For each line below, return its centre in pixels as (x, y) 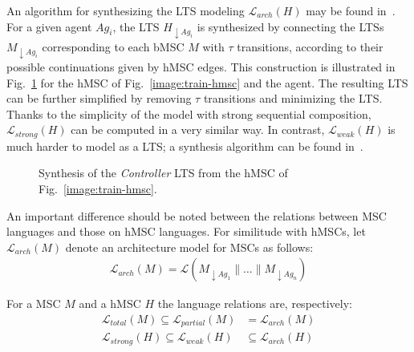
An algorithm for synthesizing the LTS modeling (126, 10)
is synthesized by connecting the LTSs (290, 26)
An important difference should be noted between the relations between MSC (197, 215)
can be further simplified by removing (99, 98)
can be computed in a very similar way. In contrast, (198, 129)
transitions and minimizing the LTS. (293, 98)
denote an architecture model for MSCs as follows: (189, 247)
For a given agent (49, 26)
